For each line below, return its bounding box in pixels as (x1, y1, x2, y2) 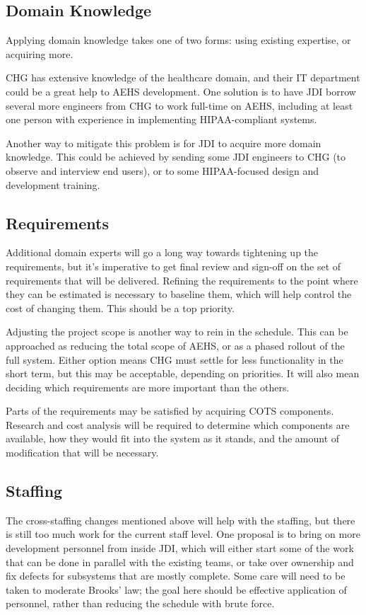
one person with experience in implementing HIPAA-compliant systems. (6, 112, 317, 127)
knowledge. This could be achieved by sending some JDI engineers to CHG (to (6, 149, 346, 164)
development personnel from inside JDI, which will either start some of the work (6, 541, 354, 556)
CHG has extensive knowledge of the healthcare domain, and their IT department (6, 70, 360, 85)
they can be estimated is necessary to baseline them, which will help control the (6, 287, 352, 301)
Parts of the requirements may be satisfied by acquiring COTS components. (6, 403, 334, 418)
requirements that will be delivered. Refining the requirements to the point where (6, 272, 358, 287)
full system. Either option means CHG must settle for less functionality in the (6, 352, 343, 367)
